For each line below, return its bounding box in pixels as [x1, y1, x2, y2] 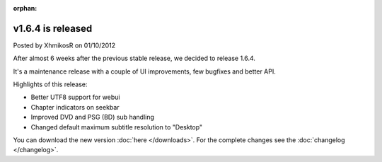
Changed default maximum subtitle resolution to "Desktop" [30, 122, 203, 131]
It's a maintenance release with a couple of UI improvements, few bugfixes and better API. [13, 67, 276, 76]
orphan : [13, 4, 37, 12]
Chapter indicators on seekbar [30, 103, 120, 111]
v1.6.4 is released [13, 22, 93, 35]
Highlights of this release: [13, 80, 88, 88]
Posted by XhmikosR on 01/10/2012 [13, 41, 116, 50]
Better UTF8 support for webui [30, 93, 120, 102]
